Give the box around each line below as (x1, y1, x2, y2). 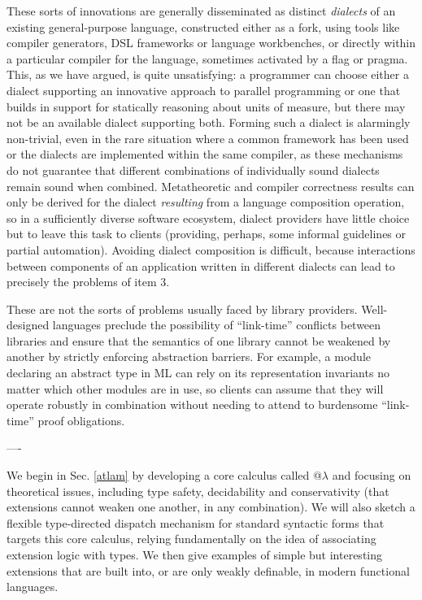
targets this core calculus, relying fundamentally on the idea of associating (7, 530, 376, 547)
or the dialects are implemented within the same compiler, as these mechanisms (7, 146, 403, 163)
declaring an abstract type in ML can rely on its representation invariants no (7, 364, 389, 381)
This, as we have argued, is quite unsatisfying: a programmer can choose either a (7, 66, 409, 83)
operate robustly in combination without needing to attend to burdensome (7, 396, 378, 413)
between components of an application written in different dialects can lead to (7, 257, 395, 274)
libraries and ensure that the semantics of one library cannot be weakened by (7, 332, 391, 349)
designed (7, 316, 50, 333)
